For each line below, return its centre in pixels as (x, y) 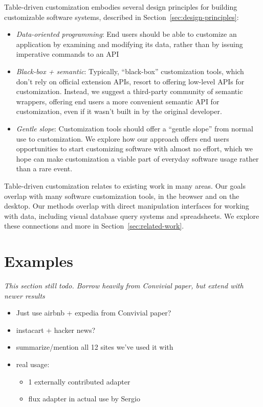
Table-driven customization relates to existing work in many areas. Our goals (125, 185)
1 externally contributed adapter (79, 381)
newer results (25, 295)
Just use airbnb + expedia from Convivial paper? (94, 313)
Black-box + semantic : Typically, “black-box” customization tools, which (130, 71)
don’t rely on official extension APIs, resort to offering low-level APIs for (130, 81)
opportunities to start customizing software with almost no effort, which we (134, 149)
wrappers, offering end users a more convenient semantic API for (118, 101)
